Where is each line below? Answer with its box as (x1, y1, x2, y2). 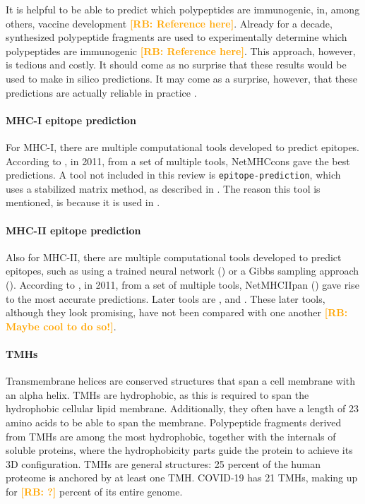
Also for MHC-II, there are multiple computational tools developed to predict (6, 249, 342, 264)
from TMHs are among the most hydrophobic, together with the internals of (6, 428, 336, 443)
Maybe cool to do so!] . (6, 318, 116, 333)
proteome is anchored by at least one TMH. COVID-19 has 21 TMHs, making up (6, 470, 358, 485)
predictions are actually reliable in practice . (6, 85, 197, 100)
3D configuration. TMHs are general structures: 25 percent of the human (6, 456, 321, 471)
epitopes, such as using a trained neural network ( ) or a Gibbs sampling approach (6, 263, 359, 278)
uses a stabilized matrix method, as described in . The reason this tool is (6, 181, 321, 196)
